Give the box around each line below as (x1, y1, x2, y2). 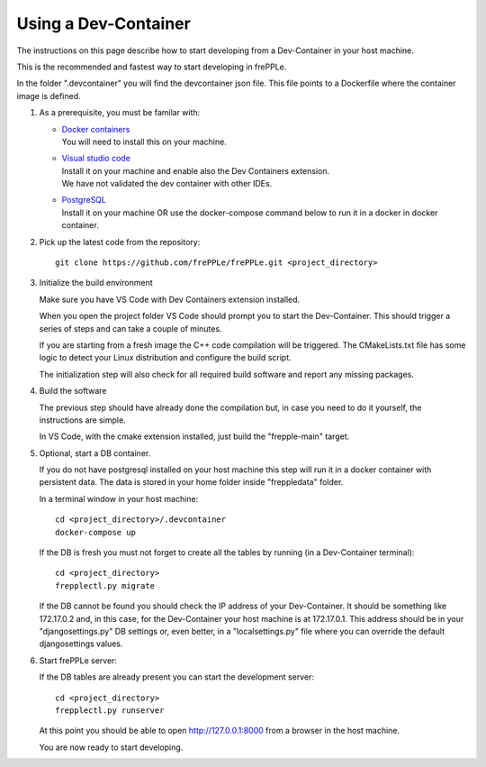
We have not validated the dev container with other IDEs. (61, 178, 273, 189)
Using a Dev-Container (16, 14, 191, 33)
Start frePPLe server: (39, 654, 117, 666)
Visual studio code (61, 153, 130, 164)
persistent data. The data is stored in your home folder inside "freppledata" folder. (39, 477, 344, 488)
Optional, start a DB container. (39, 447, 151, 459)
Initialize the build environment (39, 278, 153, 288)
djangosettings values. (39, 638, 123, 649)
